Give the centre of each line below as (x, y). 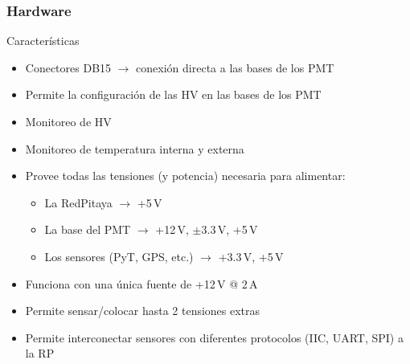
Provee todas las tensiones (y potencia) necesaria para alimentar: (185, 176)
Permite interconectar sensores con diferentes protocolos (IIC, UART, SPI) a (214, 337)
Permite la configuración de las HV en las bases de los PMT (173, 94)
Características (43, 41)
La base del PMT (88, 229)
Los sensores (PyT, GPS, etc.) (119, 256)
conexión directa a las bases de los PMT (235, 67)
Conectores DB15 (68, 67)
